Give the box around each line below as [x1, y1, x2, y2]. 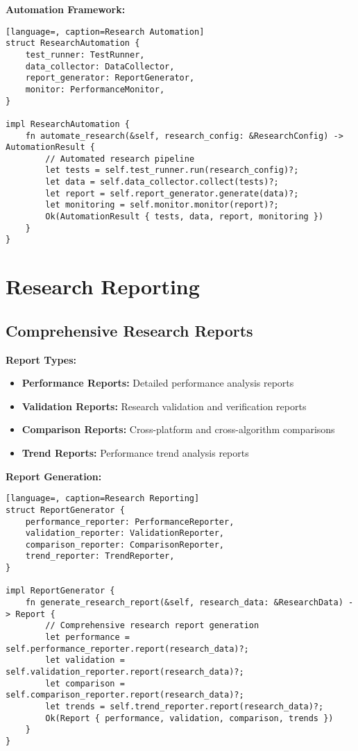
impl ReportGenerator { [6, 586, 115, 596]
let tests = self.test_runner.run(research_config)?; [45, 165, 299, 176]
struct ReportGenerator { [6, 505, 125, 515]
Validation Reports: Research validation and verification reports [22, 398, 307, 413]
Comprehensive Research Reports [6, 319, 253, 341]
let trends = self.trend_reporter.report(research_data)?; [45, 702, 324, 712]
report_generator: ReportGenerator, [25, 73, 195, 83]
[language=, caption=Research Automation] [6, 26, 205, 37]
